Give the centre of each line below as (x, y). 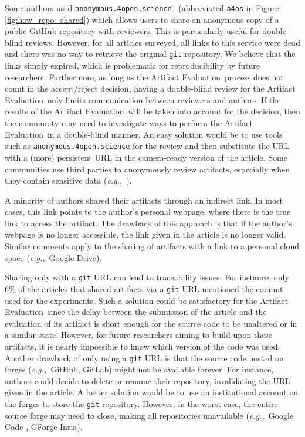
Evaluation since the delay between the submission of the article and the (136, 312)
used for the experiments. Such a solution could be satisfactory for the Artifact (147, 300)
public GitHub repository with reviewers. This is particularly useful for (132, 31)
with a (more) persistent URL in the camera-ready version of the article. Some (146, 157)
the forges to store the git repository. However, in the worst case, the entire (141, 403)
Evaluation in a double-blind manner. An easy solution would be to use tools (144, 134)
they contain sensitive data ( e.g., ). (68, 180)
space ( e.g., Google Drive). (53, 257)
